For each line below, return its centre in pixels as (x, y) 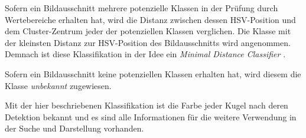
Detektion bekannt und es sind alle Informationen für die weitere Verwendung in (151, 116)
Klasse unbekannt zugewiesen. (58, 85)
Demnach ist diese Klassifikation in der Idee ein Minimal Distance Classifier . (145, 54)
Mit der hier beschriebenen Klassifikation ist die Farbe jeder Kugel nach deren (147, 105)
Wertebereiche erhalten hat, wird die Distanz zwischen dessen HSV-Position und (150, 19)
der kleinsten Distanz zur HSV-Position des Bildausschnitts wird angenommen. (148, 42)
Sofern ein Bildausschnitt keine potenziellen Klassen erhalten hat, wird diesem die (153, 73)
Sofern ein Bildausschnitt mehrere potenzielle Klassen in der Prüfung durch (141, 8)
